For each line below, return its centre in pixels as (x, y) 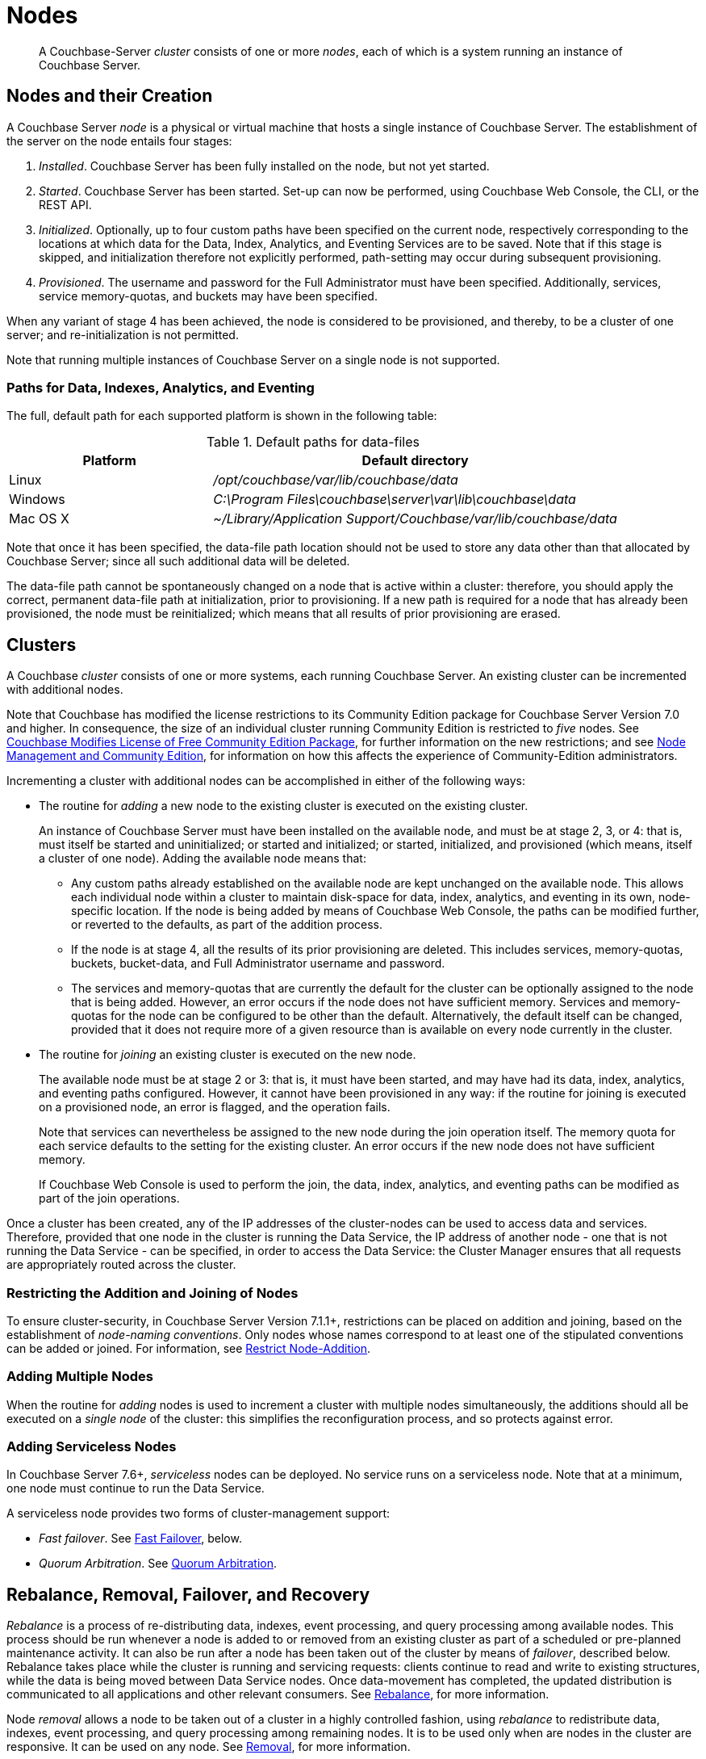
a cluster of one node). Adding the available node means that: (203, 859)
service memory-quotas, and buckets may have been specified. (208, 296)
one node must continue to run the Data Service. (136, 1488)
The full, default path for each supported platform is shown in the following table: (222, 416)
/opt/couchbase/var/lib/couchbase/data (336, 480)
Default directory (415, 461)
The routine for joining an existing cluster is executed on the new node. (228, 1055)
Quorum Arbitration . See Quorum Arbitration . (158, 1564)
